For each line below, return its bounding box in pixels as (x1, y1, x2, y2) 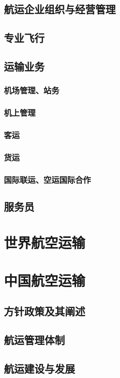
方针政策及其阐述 (4, 304, 85, 319)
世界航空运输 (4, 232, 86, 252)
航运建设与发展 (4, 361, 75, 376)
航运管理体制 (4, 332, 65, 347)
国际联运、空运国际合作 (4, 173, 91, 185)
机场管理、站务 (4, 84, 60, 96)
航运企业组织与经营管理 (4, 1, 116, 17)
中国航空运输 (4, 270, 86, 290)
